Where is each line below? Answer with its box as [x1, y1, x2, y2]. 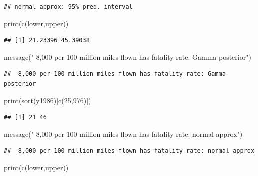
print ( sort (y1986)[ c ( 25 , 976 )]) [4, 95, 91, 105]
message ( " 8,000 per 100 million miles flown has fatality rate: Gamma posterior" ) [4, 51, 251, 62]
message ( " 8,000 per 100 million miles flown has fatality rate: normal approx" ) [4, 128, 243, 139]
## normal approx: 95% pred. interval [4, 3, 133, 10]
